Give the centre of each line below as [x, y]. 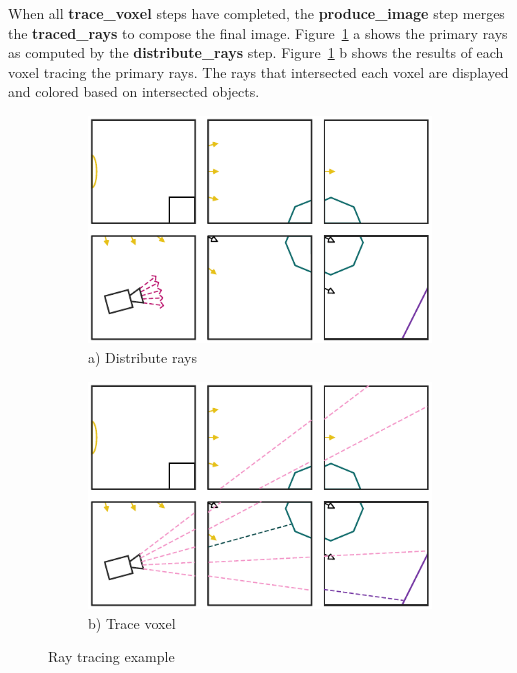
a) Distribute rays [142, 357]
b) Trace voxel [132, 622]
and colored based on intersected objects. [134, 91]
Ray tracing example [111, 656]
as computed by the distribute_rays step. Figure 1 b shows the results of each [256, 52]
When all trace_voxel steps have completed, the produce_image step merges [256, 13]
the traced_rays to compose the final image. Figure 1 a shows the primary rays [258, 32]
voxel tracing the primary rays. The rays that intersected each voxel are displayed [258, 71]
